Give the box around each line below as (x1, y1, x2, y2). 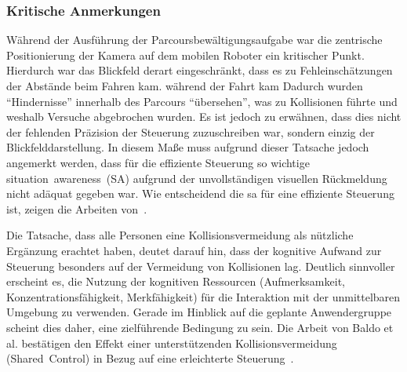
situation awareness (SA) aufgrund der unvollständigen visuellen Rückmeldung (6, 170, 387, 186)
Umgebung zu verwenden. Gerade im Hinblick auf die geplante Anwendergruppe (6, 304, 392, 320)
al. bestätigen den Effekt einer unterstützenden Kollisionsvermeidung (6, 334, 337, 351)
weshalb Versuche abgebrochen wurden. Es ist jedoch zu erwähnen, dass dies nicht (6, 108, 402, 125)
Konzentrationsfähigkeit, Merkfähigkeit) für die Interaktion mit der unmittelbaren (6, 288, 401, 305)
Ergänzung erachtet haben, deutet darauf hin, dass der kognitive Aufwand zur (6, 242, 382, 258)
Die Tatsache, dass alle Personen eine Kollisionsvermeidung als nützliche (6, 227, 354, 243)
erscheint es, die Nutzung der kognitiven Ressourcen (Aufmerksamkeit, (6, 273, 345, 290)
